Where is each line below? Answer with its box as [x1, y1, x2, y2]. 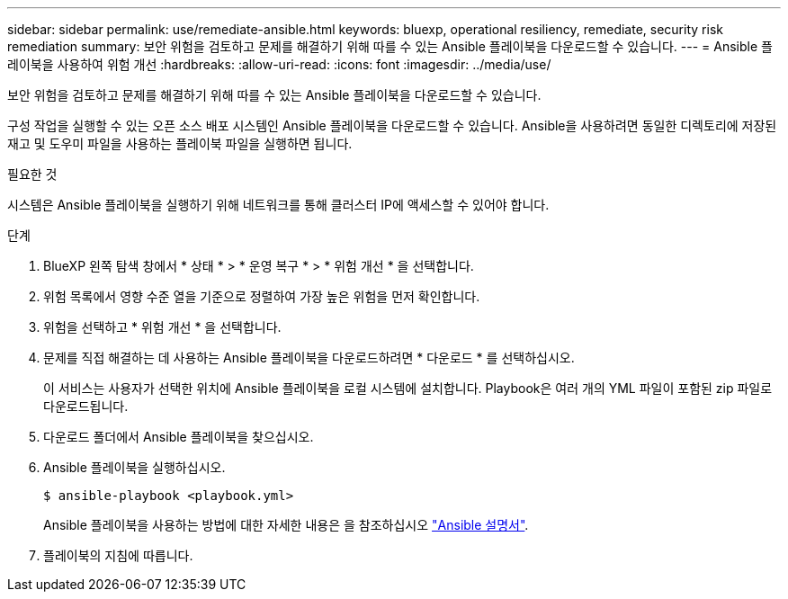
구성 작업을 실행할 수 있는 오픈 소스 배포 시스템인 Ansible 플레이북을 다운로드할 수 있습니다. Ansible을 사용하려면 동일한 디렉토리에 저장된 [7, 118, 777, 133]
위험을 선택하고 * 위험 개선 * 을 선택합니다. [43, 319, 282, 335]
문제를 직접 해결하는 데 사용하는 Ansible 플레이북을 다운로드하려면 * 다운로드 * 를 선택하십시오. [43, 350, 575, 365]
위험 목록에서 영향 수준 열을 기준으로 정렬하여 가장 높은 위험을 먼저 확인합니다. [43, 289, 480, 304]
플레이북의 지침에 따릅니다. [43, 548, 193, 563]
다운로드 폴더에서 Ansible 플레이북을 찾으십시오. [43, 429, 314, 444]
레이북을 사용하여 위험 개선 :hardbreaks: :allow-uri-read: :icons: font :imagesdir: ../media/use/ [7, 57, 551, 72]
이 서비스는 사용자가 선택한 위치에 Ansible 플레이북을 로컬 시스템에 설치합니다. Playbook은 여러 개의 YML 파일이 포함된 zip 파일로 [43, 380, 773, 396]
